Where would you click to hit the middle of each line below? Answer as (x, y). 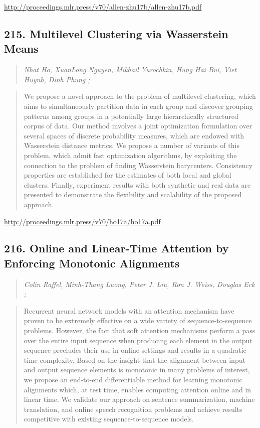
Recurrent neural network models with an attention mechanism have (129, 310)
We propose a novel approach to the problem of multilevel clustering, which (140, 96)
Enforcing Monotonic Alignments (92, 263)
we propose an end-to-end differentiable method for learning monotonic (133, 380)
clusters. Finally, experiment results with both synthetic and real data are (137, 184)
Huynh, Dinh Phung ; (57, 79)
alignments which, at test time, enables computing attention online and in (138, 389)
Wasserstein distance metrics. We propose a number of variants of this (132, 145)
